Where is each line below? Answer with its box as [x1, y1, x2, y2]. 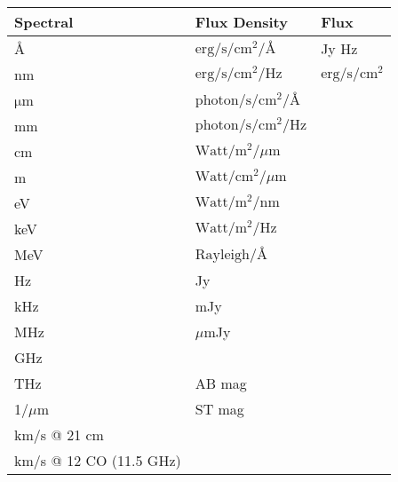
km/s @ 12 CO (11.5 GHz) [14, 450, 181, 470]
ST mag [195, 399, 244, 419]
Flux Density [195, 12, 288, 32]
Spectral [14, 12, 74, 32]
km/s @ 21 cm [14, 424, 104, 445]
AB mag [195, 373, 247, 393]
